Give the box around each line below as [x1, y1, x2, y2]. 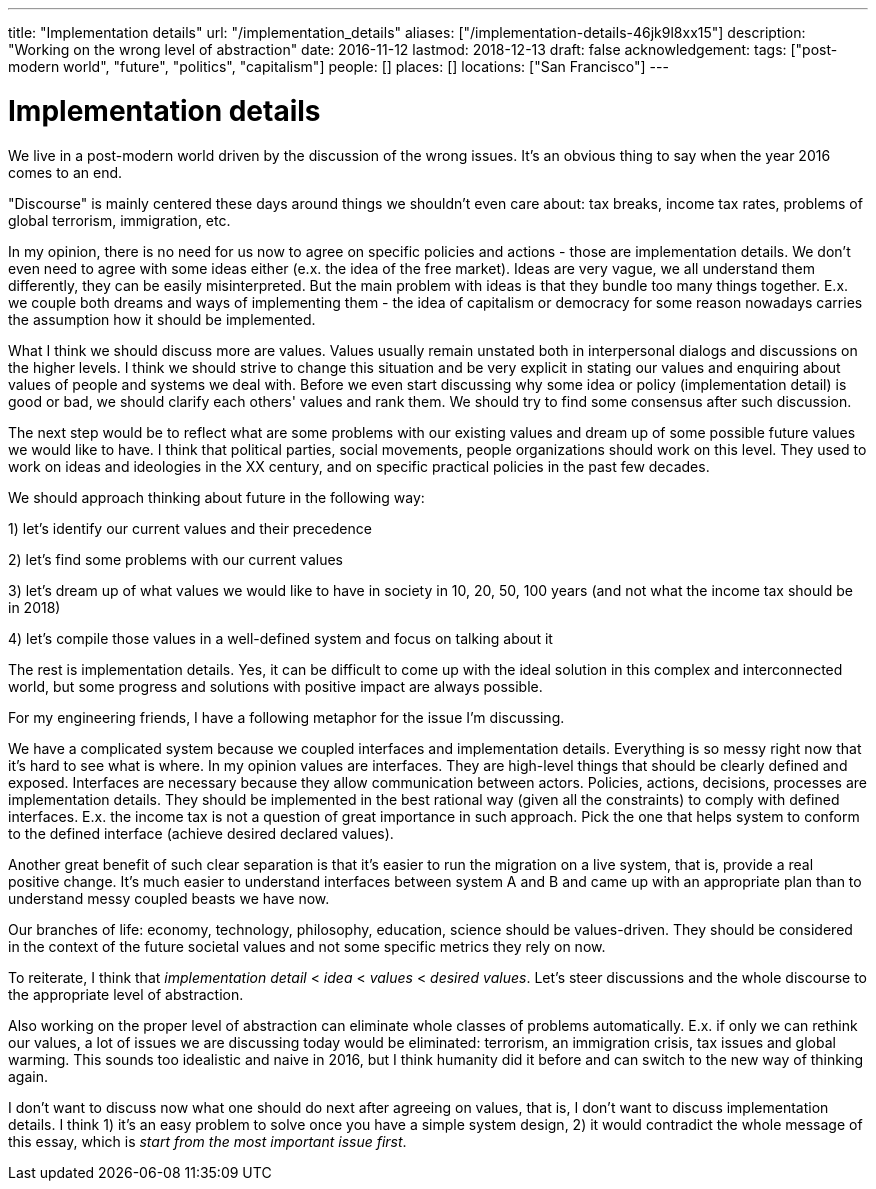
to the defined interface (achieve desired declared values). [8, 824, 394, 842]
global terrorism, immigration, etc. [8, 211, 231, 229]
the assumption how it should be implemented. [8, 310, 316, 328]
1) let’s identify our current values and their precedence [8, 519, 372, 537]
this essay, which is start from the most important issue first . [8, 1132, 407, 1150]
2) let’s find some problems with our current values [8, 550, 344, 568]
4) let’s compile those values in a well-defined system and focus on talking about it [8, 629, 553, 647]
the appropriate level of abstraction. [8, 985, 244, 1003]
